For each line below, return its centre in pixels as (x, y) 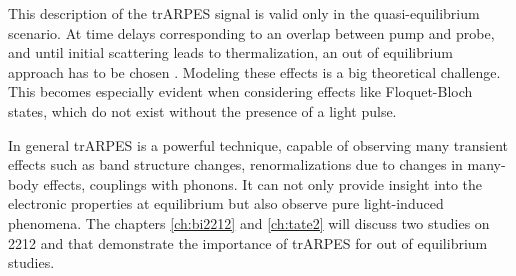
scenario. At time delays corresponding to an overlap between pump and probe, (251, 32)
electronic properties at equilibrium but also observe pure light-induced (226, 203)
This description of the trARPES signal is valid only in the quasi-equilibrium (244, 13)
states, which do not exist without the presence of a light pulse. (202, 110)
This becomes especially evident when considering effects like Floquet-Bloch (240, 91)
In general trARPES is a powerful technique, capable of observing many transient (258, 144)
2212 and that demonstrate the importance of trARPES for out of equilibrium (248, 242)
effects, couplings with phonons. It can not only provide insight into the (263, 183)
